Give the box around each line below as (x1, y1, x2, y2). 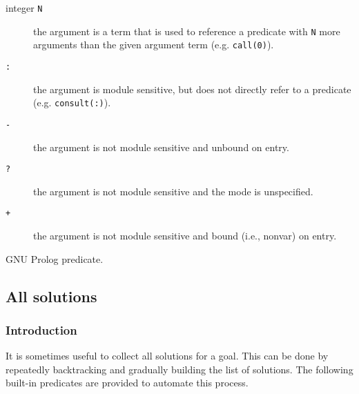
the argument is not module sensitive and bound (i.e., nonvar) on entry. (33, 228, 337, 243)
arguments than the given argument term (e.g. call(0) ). (33, 37, 274, 52)
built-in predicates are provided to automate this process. (6, 375, 249, 390)
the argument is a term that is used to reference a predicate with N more (33, 23, 340, 38)
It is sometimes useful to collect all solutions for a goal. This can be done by (6, 348, 329, 363)
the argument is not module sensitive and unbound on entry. (33, 139, 289, 154)
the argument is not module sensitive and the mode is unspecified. (33, 184, 313, 198)
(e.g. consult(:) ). (33, 95, 111, 110)
